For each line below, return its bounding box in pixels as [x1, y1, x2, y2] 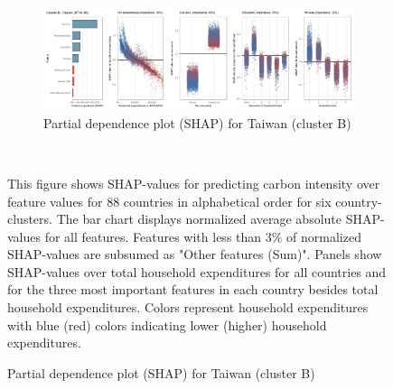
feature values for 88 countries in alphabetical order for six [7, 191, 332, 210]
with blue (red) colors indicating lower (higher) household [7, 315, 327, 334]
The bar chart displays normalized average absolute [56, 209, 342, 228]
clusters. [7, 209, 52, 228]
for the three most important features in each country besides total [7, 280, 379, 299]
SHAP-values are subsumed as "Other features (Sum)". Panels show [7, 245, 382, 264]
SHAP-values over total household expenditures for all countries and [7, 262, 387, 281]
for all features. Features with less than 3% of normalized [44, 227, 361, 245]
